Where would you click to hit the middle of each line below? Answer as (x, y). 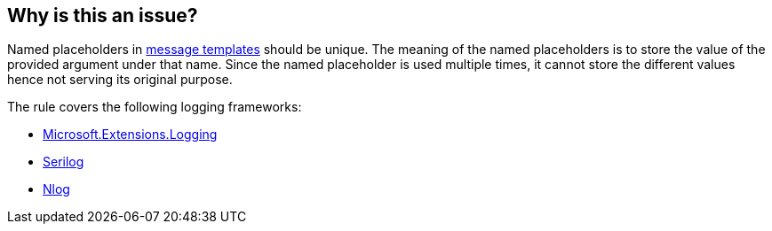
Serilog (64, 162)
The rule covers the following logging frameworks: (155, 107)
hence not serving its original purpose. (120, 80)
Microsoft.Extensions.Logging (130, 135)
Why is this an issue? (103, 15)
